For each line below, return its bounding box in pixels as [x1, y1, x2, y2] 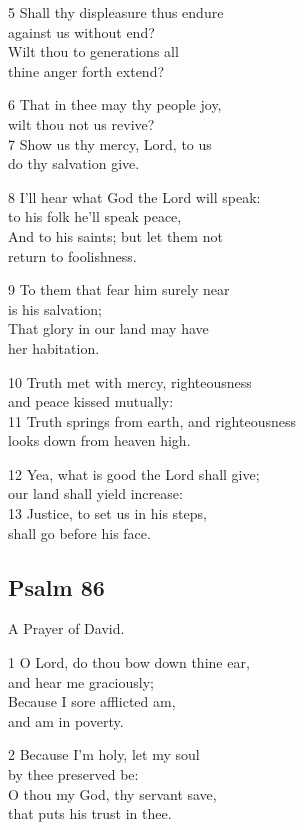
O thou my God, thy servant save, [8, 783, 217, 804]
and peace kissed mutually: [8, 391, 174, 412]
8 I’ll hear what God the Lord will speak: [8, 186, 261, 207]
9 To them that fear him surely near [8, 279, 230, 300]
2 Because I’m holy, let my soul [8, 744, 200, 765]
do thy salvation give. [8, 153, 140, 174]
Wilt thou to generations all [8, 41, 179, 62]
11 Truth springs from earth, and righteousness [8, 410, 296, 431]
